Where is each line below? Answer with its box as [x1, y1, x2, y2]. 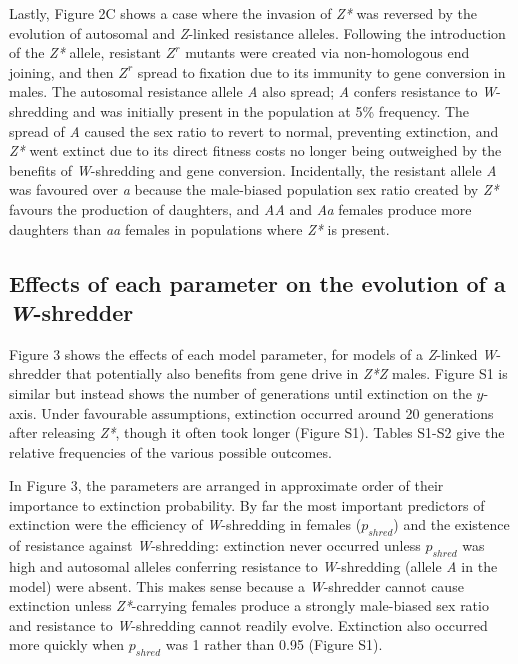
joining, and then [9, 61, 114, 82]
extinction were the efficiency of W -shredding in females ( [9, 514, 362, 535]
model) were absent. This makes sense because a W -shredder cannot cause [9, 575, 464, 596]
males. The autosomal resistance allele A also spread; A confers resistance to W [9, 81, 497, 102]
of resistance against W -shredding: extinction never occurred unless [9, 535, 421, 556]
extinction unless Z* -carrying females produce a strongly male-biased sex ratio [9, 595, 489, 616]
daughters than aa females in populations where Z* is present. [9, 218, 390, 239]
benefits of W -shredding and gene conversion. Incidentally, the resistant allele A [9, 159, 497, 180]
